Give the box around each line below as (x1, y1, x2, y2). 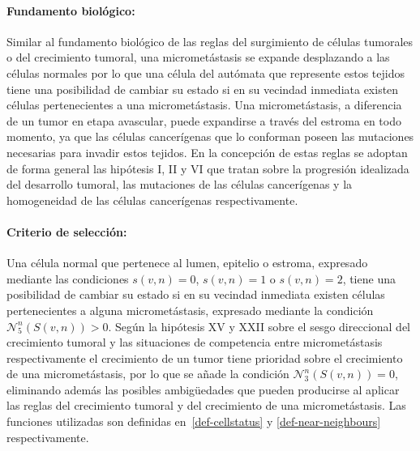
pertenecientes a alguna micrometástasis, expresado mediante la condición (6, 301, 374, 318)
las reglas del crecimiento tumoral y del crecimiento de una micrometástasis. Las (6, 397, 406, 414)
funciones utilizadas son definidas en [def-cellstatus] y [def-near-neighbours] (6, 413, 381, 430)
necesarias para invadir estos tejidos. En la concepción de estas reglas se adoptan (6, 143, 408, 160)
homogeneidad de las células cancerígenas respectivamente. (6, 191, 298, 208)
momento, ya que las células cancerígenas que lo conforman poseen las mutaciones (6, 128, 414, 145)
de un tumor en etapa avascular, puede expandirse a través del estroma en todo (6, 112, 401, 129)
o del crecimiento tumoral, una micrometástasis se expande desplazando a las (6, 49, 390, 66)
